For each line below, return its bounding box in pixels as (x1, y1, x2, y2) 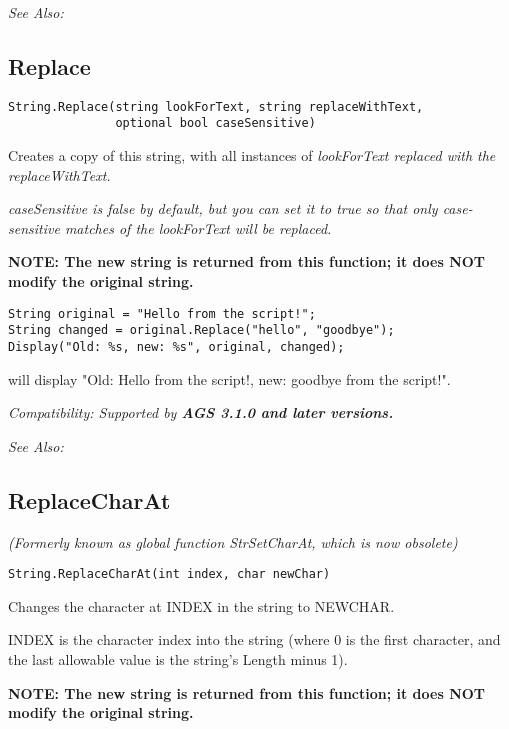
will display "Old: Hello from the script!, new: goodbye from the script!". (8, 368, 451, 389)
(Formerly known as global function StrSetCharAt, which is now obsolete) (8, 531, 458, 552)
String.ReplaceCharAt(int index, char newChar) (8, 567, 331, 582)
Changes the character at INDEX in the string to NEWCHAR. (8, 595, 395, 616)
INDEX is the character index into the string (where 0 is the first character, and (8, 629, 501, 650)
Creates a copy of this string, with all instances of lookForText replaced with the (8, 145, 496, 166)
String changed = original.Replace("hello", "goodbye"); (8, 323, 395, 338)
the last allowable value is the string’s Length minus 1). (8, 649, 348, 670)
